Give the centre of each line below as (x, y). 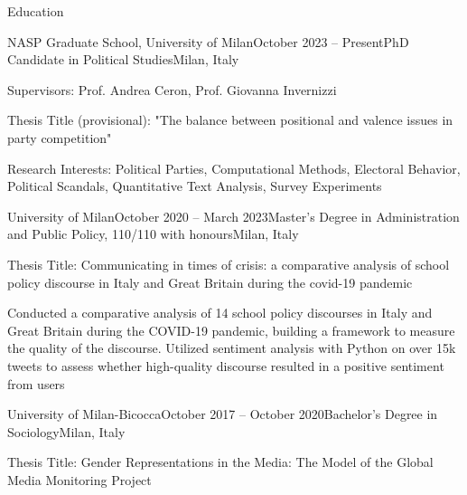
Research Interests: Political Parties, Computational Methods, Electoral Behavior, (234, 168)
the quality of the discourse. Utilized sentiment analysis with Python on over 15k (232, 348)
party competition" (60, 137)
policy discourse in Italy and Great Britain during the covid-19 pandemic (210, 282)
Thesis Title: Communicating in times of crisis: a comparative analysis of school (229, 264)
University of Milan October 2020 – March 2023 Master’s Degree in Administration (233, 216)
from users (36, 383)
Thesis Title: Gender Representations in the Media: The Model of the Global (220, 462)
